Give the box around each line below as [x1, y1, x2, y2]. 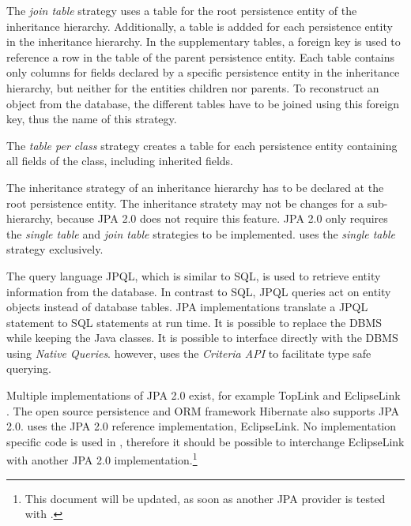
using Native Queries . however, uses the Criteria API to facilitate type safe [6, 344, 371, 361]
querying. [6, 360, 51, 377]
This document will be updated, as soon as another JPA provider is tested [25, 490, 386, 506]
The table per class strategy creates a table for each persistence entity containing [6, 137, 398, 153]
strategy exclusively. [6, 241, 104, 257]
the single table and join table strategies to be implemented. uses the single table [6, 225, 395, 242]
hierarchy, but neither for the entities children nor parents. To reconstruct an [6, 79, 379, 96]
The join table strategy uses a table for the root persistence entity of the [6, 2, 357, 18]
